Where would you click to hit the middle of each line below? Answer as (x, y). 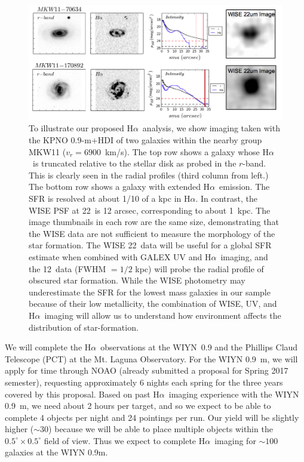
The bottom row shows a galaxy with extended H (119, 187)
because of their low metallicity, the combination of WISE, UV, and (153, 304)
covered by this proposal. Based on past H (82, 394)
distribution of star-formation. (84, 327)
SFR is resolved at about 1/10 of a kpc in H (110, 198)
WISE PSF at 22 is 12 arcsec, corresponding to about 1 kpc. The (150, 210)
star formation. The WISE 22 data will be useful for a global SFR (150, 245)
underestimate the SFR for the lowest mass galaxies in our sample (150, 292)
